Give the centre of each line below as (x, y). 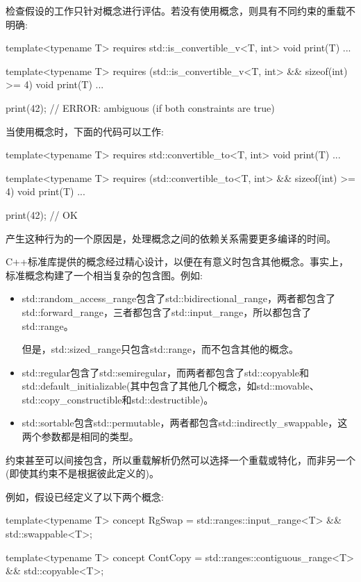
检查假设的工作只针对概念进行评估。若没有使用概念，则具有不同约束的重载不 (180, 10)
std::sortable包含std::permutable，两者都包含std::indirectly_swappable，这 (185, 423)
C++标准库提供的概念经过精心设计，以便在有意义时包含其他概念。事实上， (177, 261)
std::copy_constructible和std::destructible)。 (118, 399)
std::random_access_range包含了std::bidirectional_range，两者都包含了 (179, 298)
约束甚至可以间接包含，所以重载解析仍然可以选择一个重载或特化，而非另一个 (180, 459)
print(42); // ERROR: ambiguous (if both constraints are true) (140, 107)
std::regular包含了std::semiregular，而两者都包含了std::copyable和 (165, 372)
